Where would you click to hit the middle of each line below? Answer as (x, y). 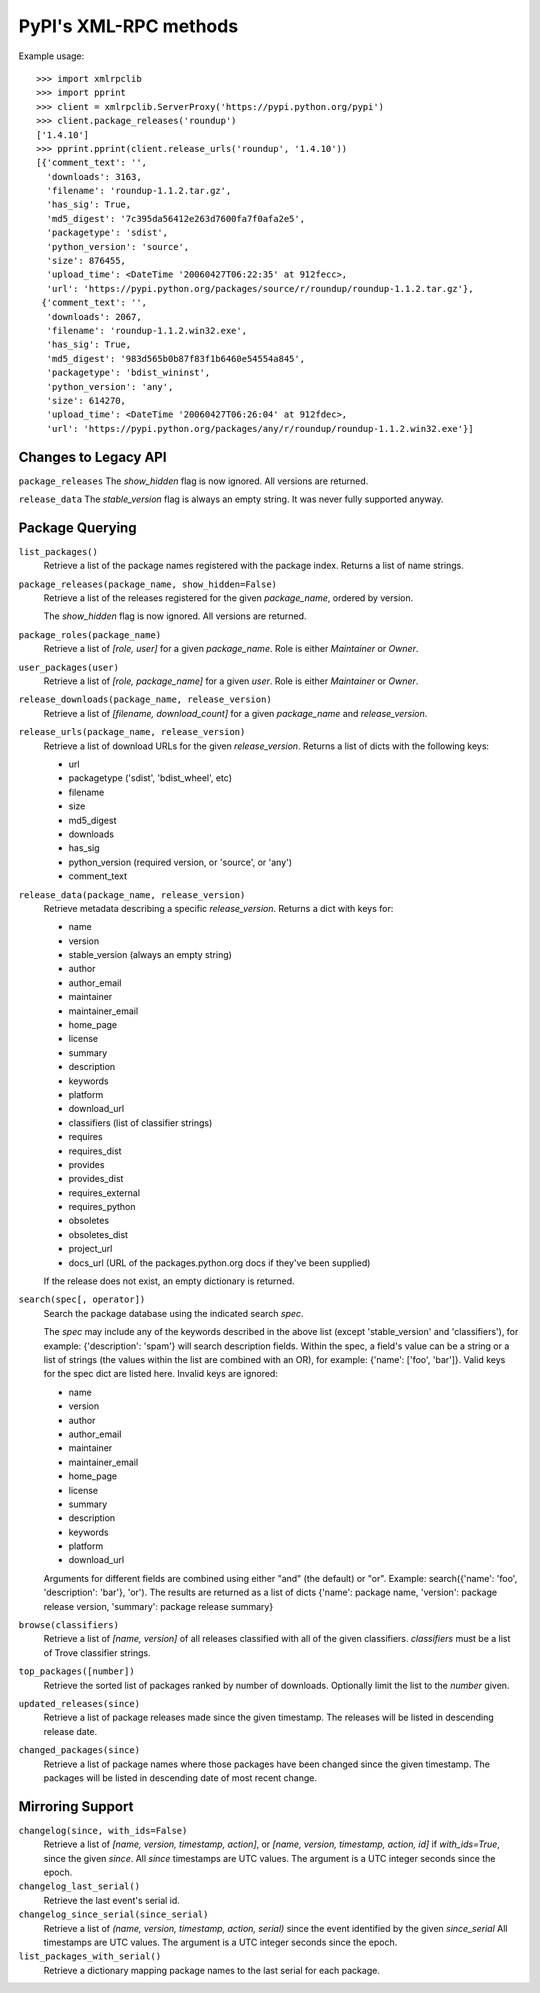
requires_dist (95, 1151)
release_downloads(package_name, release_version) (145, 699)
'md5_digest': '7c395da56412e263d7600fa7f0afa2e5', (175, 218)
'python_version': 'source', (118, 246)
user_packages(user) (69, 667)
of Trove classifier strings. (97, 1652)
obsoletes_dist (98, 1234)
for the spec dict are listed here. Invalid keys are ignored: (161, 1374)
